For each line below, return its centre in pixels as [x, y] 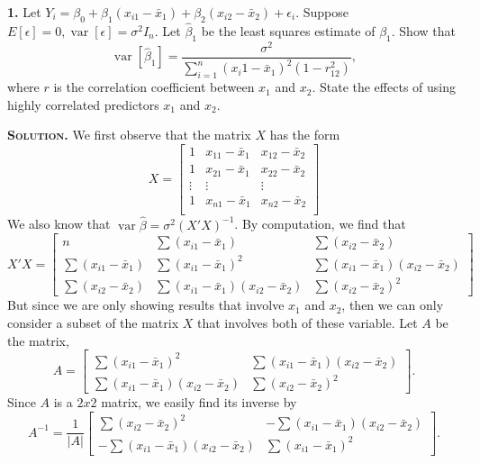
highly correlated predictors [83, 104]
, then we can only [393, 305]
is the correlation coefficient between [154, 87]
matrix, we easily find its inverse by [199, 402]
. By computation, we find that [320, 224]
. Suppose [322, 12]
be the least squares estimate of [288, 31]
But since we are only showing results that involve [146, 305]
